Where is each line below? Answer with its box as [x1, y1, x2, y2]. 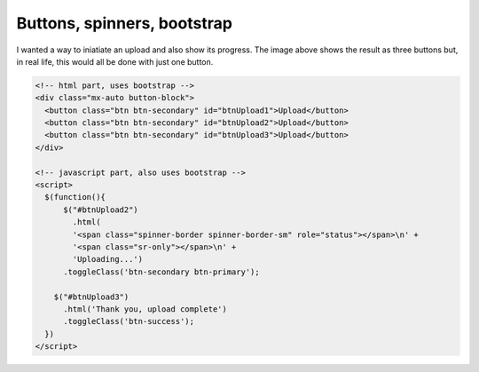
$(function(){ [44, 192, 106, 202]
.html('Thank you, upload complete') [63, 304, 228, 314]
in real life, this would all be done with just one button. [16, 56, 214, 67]
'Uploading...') [72, 254, 144, 265]
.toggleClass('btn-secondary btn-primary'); [63, 266, 261, 277]
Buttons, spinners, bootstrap [16, 13, 232, 33]
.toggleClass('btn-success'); [63, 316, 195, 327]
